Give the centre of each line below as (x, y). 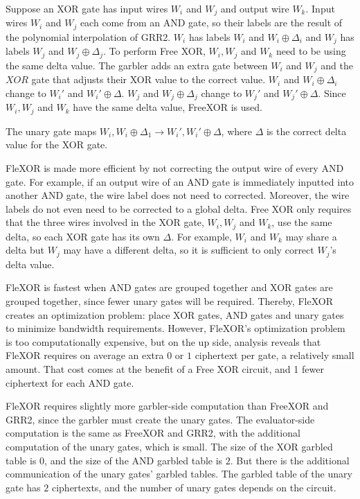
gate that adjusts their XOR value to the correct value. (148, 79)
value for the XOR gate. (57, 145)
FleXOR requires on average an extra (85, 355)
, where (236, 131)
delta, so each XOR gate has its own (83, 236)
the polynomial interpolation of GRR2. (88, 36)
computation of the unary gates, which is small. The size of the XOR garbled (169, 446)
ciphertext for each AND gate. (70, 382)
